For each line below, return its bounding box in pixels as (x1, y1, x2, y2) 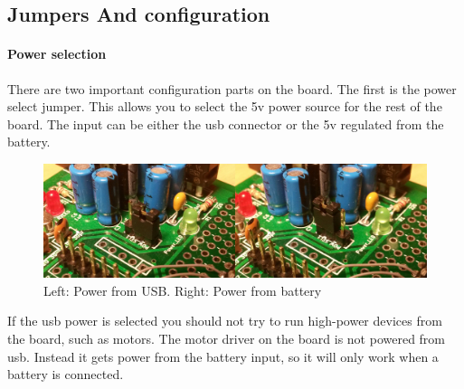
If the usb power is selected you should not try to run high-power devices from (7, 311, 442, 330)
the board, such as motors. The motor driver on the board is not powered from (7, 329, 446, 348)
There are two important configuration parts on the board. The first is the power (7, 79, 457, 98)
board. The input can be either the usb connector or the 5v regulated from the (7, 114, 444, 133)
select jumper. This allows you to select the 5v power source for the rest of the (7, 97, 442, 116)
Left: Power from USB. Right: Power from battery (43, 280, 322, 299)
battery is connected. (7, 365, 124, 384)
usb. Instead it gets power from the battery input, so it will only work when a (7, 346, 439, 365)
